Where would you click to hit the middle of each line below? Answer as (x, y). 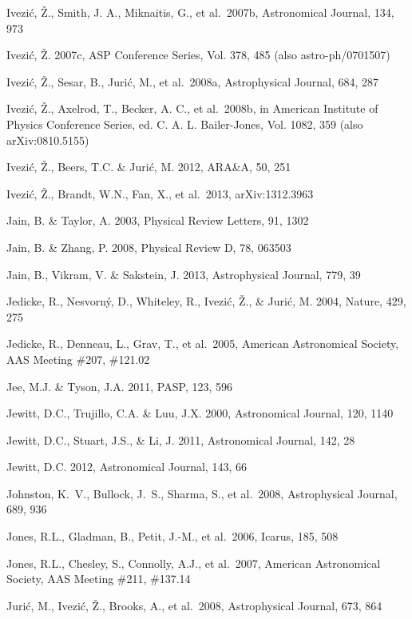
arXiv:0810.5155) (48, 140)
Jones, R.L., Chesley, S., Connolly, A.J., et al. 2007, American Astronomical (194, 563)
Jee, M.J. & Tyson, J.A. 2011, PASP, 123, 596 (120, 386)
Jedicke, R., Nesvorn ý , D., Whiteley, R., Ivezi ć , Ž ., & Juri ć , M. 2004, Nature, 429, (206, 301)
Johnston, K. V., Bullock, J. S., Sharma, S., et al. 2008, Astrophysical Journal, (202, 493)
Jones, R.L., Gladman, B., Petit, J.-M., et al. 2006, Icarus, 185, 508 (172, 536)
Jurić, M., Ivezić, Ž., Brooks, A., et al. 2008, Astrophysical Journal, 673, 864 (194, 605)
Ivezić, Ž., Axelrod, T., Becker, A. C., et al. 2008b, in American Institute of (192, 108)
